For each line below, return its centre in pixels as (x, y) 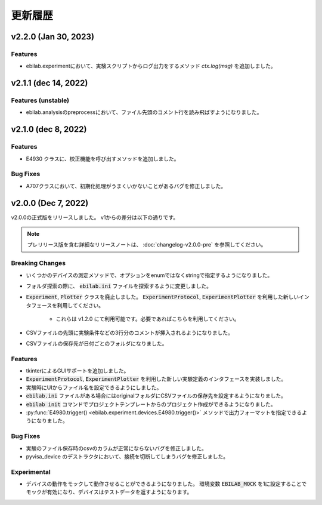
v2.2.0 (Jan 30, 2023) (53, 37)
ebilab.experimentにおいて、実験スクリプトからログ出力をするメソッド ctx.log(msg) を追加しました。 (151, 66)
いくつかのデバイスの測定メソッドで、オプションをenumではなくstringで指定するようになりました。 (149, 275)
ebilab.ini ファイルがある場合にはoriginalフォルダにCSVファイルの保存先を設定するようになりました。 (156, 396)
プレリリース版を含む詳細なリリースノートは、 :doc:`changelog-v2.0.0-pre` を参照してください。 (147, 245)
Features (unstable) (40, 100)
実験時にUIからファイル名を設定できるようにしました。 (94, 387)
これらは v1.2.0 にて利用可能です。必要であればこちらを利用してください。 (148, 319)
